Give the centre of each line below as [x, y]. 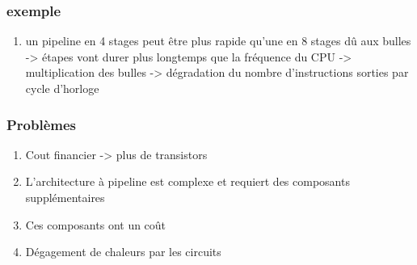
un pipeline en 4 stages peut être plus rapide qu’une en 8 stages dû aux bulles [218, 41]
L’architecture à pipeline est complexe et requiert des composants [187, 181]
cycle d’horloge [62, 88]
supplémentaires [65, 197]
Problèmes [42, 124]
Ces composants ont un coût [96, 224]
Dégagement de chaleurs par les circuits [123, 252]
